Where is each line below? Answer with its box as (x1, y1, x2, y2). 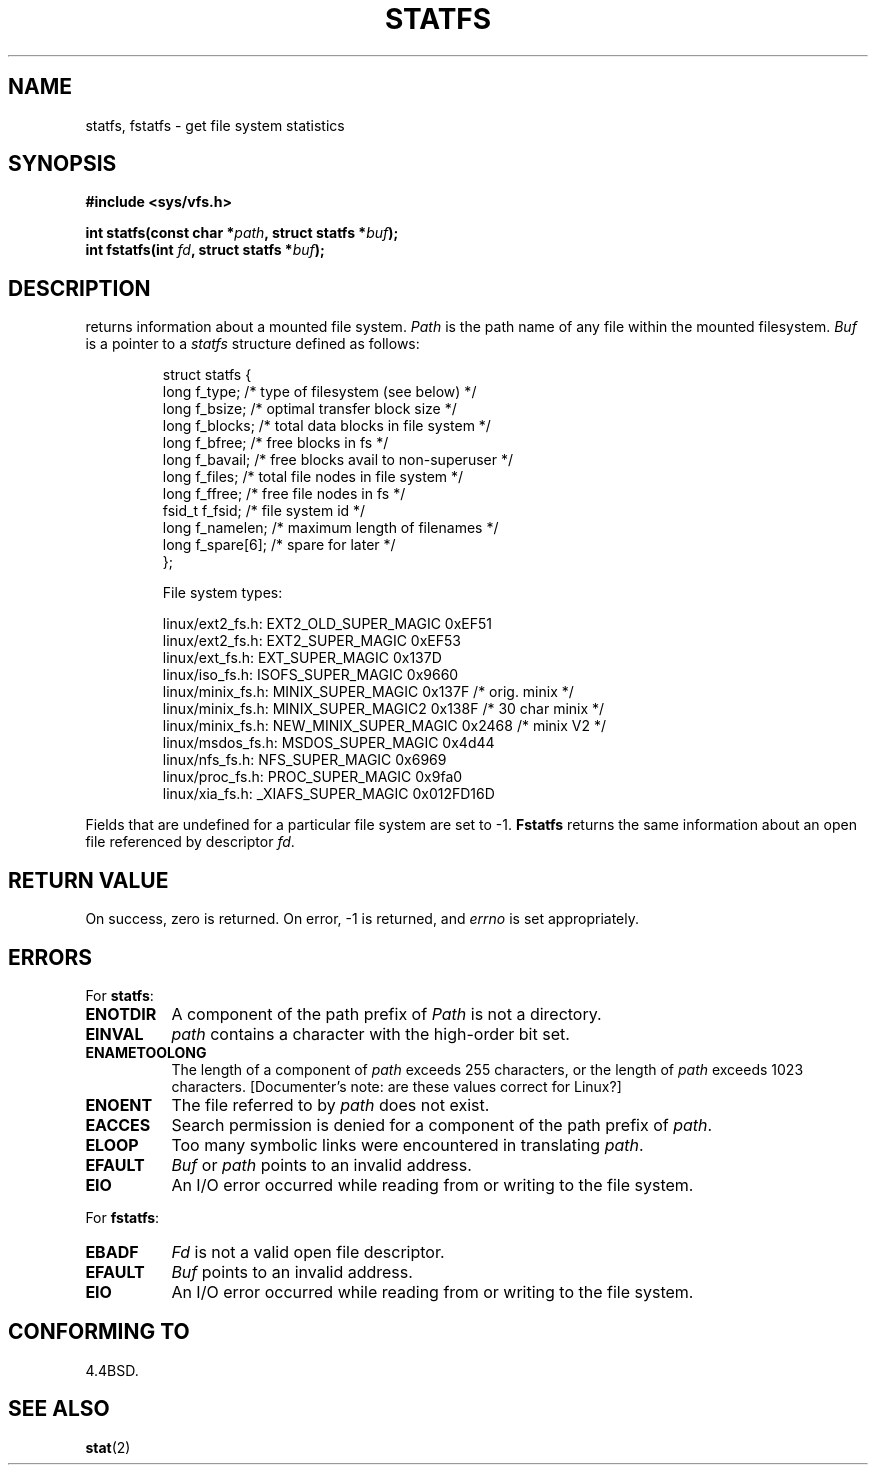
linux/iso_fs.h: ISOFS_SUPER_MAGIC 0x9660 (162, 666, 459, 684)
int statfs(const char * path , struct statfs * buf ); (85, 224, 399, 242)
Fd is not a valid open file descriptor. (171, 1241, 445, 1262)
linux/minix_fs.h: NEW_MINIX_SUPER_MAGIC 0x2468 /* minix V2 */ (162, 717, 606, 735)
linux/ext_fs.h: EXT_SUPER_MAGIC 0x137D (162, 649, 442, 667)
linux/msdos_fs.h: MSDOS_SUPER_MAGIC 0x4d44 (162, 734, 495, 752)
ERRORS (8, 944, 93, 970)
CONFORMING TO (8, 1319, 190, 1345)
